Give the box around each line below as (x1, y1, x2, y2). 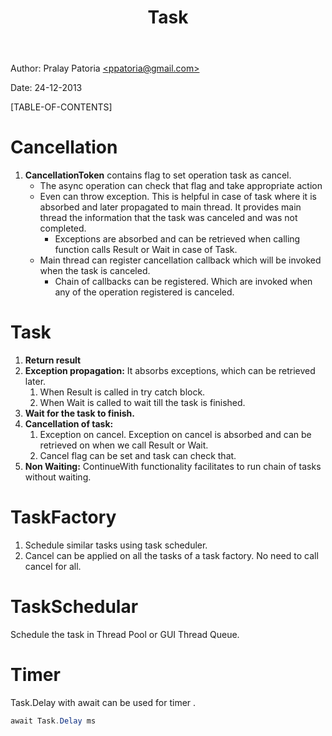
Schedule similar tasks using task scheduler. (24, 539, 208, 551)
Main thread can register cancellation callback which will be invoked (39, 254, 322, 266)
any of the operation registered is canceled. (54, 286, 235, 298)
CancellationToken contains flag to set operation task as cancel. (24, 169, 292, 181)
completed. (39, 222, 87, 235)
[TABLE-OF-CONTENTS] (10, 101, 113, 113)
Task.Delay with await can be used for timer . (10, 696, 197, 708)
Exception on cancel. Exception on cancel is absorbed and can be (39, 429, 312, 441)
